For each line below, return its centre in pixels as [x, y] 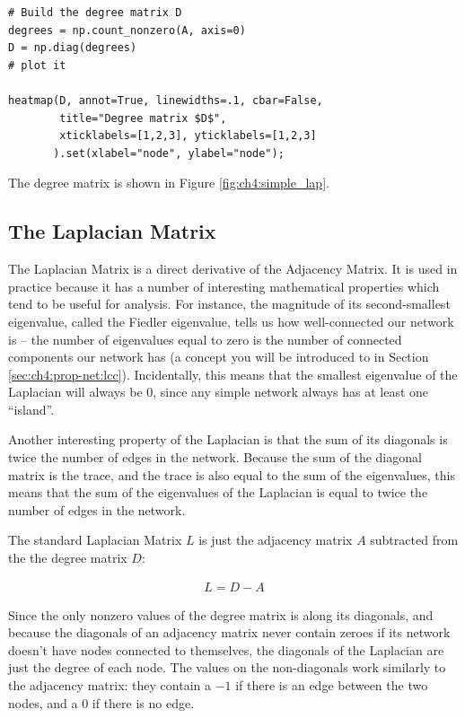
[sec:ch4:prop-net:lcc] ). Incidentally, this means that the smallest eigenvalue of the [233, 374]
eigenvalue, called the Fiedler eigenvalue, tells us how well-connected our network [231, 321]
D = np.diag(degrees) [73, 48]
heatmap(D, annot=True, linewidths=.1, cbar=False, [166, 100]
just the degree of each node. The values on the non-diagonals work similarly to [227, 667]
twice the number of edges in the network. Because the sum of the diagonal [215, 457]
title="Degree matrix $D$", [143, 118]
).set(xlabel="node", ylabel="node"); [169, 153]
